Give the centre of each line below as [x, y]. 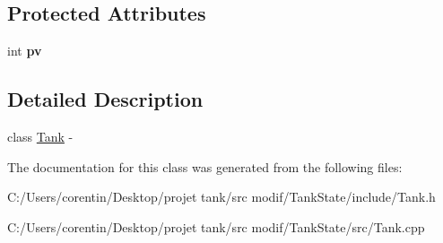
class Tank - [40, 136]
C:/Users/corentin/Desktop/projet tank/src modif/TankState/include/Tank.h [221, 197]
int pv [25, 51]
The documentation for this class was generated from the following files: [205, 166]
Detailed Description [105, 99]
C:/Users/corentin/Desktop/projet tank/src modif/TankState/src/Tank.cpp [216, 226]
